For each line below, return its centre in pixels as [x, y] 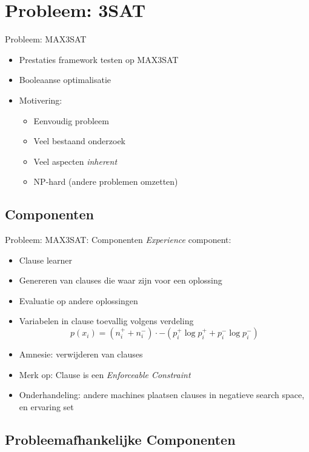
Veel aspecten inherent [75, 161]
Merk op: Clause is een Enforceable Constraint [105, 374]
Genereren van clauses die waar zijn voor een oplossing [121, 280]
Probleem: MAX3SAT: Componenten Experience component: [118, 240]
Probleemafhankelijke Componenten [120, 439]
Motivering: [41, 100]
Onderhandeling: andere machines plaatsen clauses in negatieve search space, [162, 395]
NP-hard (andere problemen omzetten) [106, 181]
